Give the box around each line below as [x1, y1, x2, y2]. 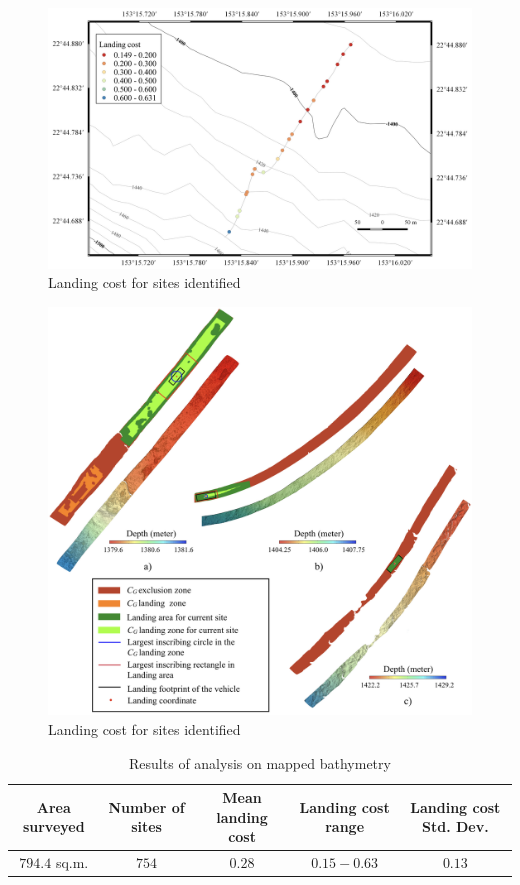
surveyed [22, 816, 85, 837]
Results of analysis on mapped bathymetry [129, 752, 391, 773]
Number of [108, 796, 185, 817]
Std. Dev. [422, 816, 489, 837]
